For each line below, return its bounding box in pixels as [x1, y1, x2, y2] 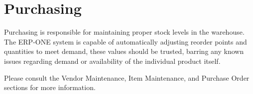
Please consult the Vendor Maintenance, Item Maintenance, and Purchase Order [4, 72, 250, 83]
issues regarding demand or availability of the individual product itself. [4, 55, 221, 66]
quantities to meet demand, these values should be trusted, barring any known [4, 46, 244, 56]
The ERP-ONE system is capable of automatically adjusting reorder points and [4, 36, 247, 47]
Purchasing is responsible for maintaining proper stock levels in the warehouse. [4, 27, 245, 37]
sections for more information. [4, 82, 96, 93]
